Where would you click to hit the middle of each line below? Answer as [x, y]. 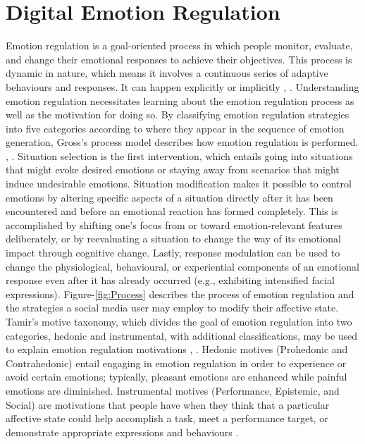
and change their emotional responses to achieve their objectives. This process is [179, 59]
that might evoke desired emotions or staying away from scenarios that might [173, 169]
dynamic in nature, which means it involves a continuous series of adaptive [167, 73]
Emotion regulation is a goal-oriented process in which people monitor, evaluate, [179, 45]
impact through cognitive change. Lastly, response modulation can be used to [173, 253]
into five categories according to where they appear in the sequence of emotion [175, 128]
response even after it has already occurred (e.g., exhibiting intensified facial [170, 280]
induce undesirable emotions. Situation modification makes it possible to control [179, 184]
